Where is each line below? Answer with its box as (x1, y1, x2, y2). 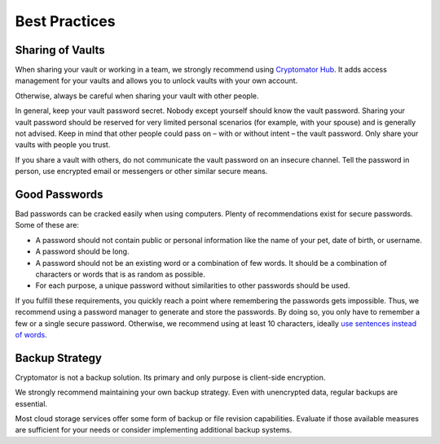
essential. (15, 398, 48, 408)
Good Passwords (15, 188, 103, 201)
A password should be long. (35, 246, 130, 256)
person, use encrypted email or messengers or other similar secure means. (15, 167, 268, 176)
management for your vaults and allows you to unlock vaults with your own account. (15, 76, 298, 85)
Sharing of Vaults (15, 43, 105, 57)
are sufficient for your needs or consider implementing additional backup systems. (15, 425, 293, 435)
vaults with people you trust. (15, 140, 111, 150)
